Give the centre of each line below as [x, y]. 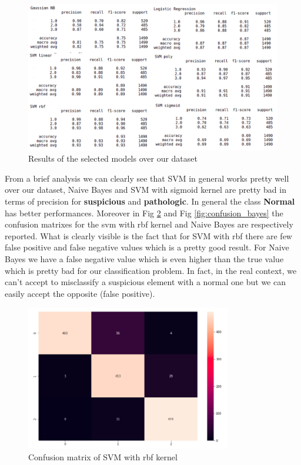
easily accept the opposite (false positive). [80, 293]
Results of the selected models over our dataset [113, 158]
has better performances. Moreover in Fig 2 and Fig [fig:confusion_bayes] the [144, 213]
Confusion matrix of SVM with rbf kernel [103, 456]
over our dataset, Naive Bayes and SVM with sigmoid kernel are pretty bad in [146, 190]
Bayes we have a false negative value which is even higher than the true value [144, 258]
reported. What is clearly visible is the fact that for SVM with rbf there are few [148, 235]
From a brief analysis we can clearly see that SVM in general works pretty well [147, 178]
